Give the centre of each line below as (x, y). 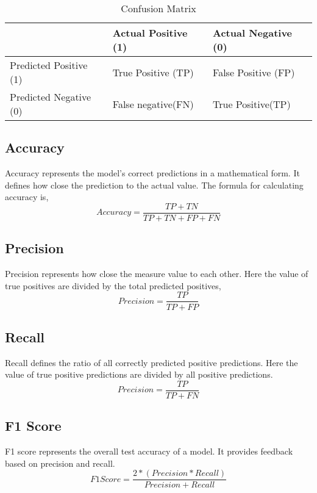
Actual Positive (150, 33)
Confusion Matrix (158, 8)
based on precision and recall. (60, 463)
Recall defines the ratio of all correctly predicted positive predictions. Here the (151, 362)
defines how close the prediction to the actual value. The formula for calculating (154, 185)
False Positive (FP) (254, 72)
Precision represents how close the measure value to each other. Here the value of (157, 274)
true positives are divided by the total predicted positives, (113, 285)
